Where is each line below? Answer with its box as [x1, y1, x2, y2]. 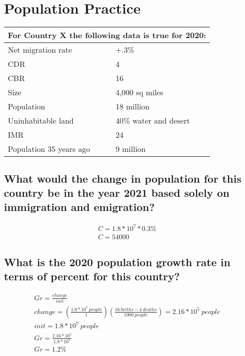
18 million [115, 101, 150, 112]
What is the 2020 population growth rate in [4, 254, 231, 270]
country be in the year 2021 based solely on [4, 185, 230, 200]
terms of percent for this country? [4, 269, 180, 284]
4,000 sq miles [115, 86, 163, 98]
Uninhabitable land [8, 115, 74, 126]
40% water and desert [115, 115, 190, 126]
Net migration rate [8, 44, 72, 56]
